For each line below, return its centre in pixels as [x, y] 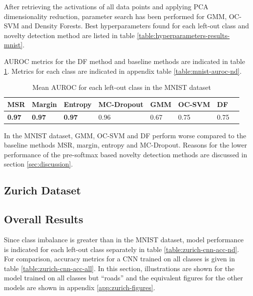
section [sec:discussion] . [39, 164]
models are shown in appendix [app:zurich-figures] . [80, 287]
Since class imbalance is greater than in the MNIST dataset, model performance [124, 240]
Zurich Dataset [42, 190]
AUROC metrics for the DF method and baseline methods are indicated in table [125, 61]
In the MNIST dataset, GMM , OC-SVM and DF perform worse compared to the [125, 135]
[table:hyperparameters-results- [183, 35]
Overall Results [44, 219]
